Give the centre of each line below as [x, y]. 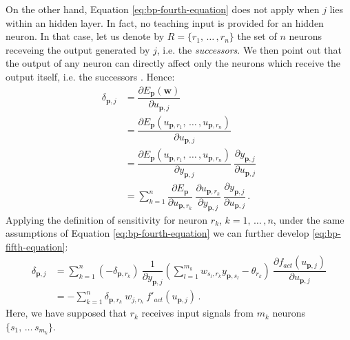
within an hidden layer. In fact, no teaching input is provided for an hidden [165, 22]
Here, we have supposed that [66, 313]
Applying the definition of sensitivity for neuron [107, 219]
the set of [257, 36]
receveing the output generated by [78, 49]
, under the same [309, 219]
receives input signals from [197, 313]
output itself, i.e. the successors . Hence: [90, 76]
